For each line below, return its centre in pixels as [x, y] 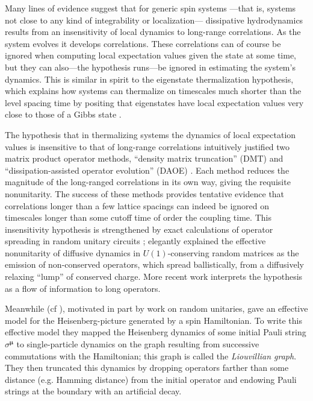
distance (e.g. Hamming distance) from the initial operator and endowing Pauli [151, 379]
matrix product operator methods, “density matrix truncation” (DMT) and [144, 158]
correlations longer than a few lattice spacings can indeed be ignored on [137, 205]
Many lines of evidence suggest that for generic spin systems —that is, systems [150, 8]
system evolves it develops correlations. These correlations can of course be [143, 43]
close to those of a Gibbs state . [63, 114]
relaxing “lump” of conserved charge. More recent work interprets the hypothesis [154, 276]
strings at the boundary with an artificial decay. [93, 391]
